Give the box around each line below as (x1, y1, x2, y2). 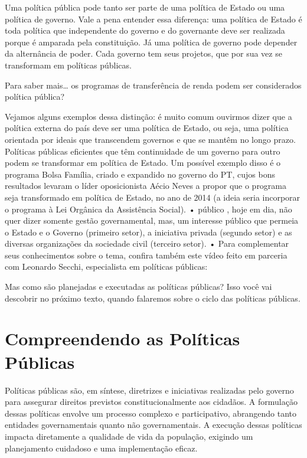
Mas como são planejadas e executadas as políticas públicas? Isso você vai (5, 280, 272, 293)
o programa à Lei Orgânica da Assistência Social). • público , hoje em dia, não (5, 202, 292, 215)
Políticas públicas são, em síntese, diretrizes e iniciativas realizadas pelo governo (5, 384, 294, 396)
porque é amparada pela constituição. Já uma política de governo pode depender (5, 35, 298, 48)
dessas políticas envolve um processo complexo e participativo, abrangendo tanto (5, 407, 297, 419)
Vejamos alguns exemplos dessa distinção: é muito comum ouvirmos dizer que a (5, 110, 292, 122)
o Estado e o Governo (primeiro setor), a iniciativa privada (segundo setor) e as (5, 225, 292, 238)
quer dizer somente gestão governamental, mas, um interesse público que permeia (5, 214, 299, 227)
